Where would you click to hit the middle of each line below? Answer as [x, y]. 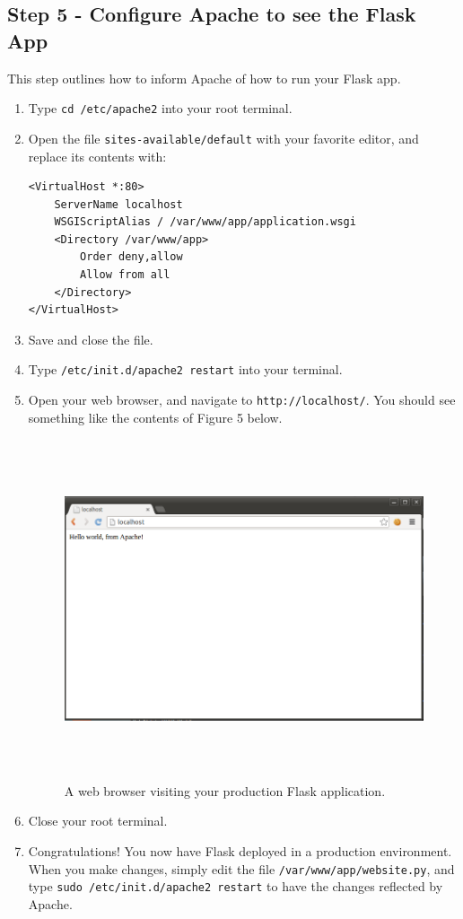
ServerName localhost [118, 204]
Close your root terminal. [98, 821]
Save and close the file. [91, 339]
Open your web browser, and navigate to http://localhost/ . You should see [242, 400]
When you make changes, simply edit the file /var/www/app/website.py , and [241, 868]
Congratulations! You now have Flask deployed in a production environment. [240, 851]
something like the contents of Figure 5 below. [155, 417]
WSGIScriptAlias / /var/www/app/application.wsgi [205, 222]
